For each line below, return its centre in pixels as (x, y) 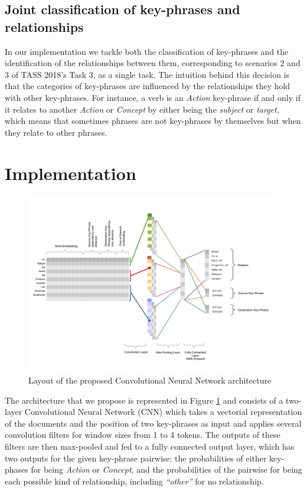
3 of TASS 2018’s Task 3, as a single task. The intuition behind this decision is (147, 74)
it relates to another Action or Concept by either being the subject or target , (142, 109)
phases (17, 469)
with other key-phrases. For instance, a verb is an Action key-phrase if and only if (153, 97)
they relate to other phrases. (56, 132)
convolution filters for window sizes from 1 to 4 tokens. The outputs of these (143, 435)
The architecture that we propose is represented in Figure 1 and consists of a (144, 400)
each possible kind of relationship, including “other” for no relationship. (134, 481)
